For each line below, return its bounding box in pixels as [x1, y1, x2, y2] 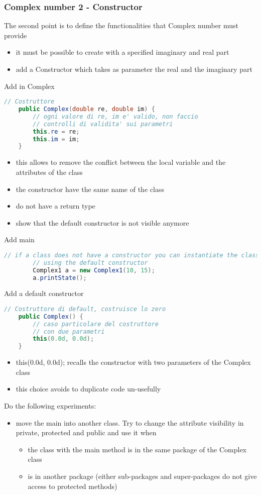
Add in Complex [4, 80, 55, 91]
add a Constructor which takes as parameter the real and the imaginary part [16, 64, 252, 74]
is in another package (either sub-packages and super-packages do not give [28, 470, 257, 481]
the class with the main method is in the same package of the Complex [28, 444, 247, 454]
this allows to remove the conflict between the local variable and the [16, 157, 226, 167]
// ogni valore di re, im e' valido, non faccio [33, 113, 198, 120]
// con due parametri [33, 328, 105, 335]
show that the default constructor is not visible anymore [16, 217, 189, 228]
